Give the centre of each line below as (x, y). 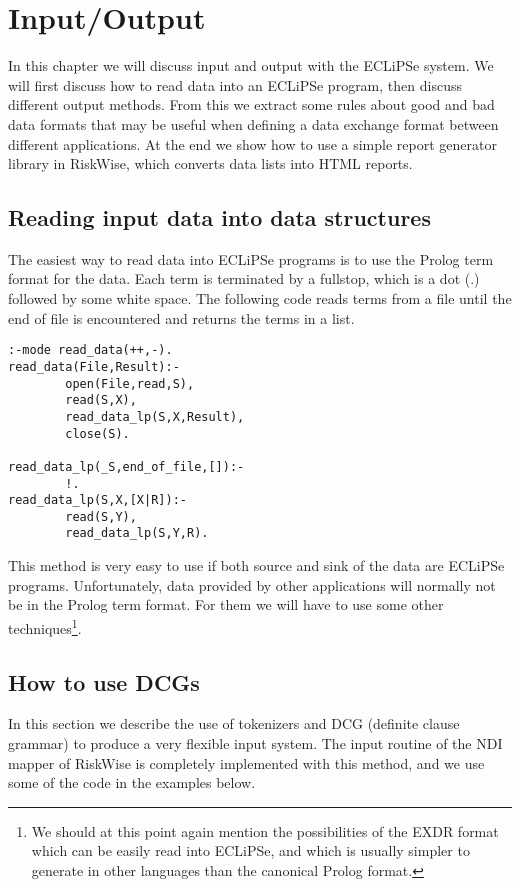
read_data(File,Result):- (94, 366)
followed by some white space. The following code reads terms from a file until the (260, 298)
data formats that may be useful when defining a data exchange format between (253, 123)
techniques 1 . (45, 626)
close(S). (97, 433)
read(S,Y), (101, 516)
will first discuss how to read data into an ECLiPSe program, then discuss (235, 84)
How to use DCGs (104, 681)
